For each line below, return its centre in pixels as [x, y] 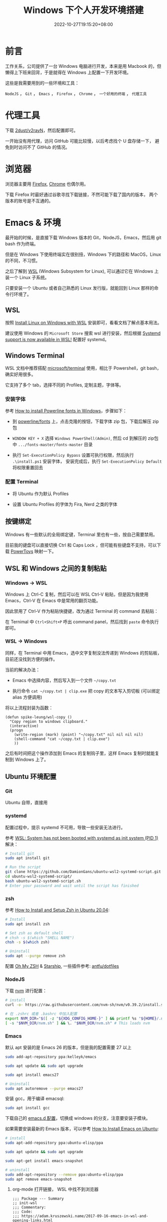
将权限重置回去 [28, 468]
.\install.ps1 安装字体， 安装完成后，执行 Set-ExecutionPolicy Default [87, 461]
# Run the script [23, 867]
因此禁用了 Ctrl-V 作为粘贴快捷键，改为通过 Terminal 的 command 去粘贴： [82, 611]
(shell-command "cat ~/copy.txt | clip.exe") [62, 739]
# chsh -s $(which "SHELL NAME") [40, 938]
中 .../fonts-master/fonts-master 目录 [52, 445]
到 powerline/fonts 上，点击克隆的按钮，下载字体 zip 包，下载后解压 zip [85, 421]
